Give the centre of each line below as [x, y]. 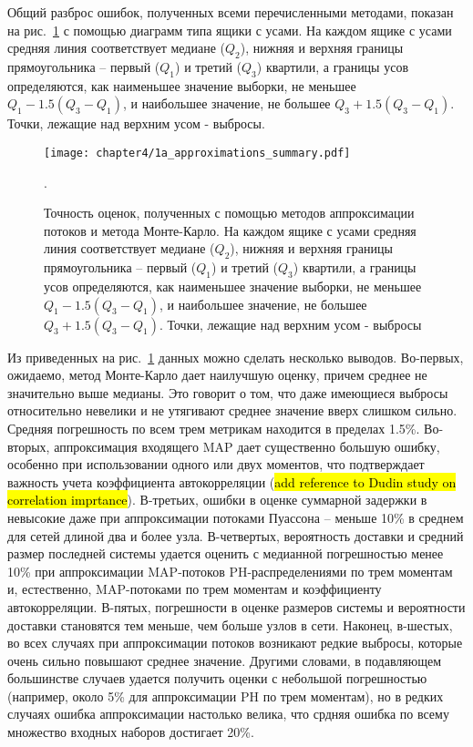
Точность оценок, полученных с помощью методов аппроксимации [229, 213]
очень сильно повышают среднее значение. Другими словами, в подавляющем [225, 660]
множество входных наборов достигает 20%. [131, 732]
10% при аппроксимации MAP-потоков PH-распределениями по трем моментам [230, 571]
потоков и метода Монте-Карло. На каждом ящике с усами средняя [230, 230]
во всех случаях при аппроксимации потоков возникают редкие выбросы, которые [235, 643]
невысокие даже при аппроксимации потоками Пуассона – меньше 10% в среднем [236, 517]
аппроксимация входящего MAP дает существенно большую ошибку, [247, 446]
